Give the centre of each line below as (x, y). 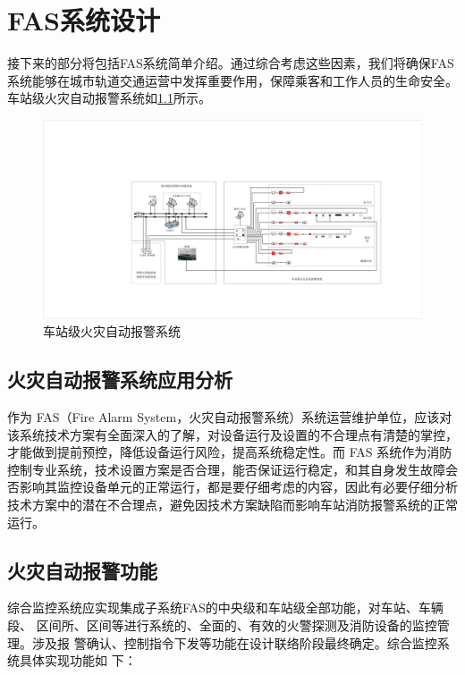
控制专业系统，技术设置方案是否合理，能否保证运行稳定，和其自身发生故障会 (232, 469)
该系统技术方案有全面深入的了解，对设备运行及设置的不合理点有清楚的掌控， (232, 434)
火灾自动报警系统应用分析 (120, 380)
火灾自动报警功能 (82, 570)
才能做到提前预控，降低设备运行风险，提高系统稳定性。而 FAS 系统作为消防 (230, 452)
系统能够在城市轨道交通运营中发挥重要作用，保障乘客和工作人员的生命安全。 (232, 80)
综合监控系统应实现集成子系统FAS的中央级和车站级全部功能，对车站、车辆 (225, 607)
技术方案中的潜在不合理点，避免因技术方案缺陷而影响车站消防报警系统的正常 (232, 505)
